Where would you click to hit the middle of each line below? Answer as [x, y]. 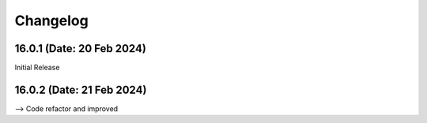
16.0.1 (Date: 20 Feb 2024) [80, 48]
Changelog [51, 20]
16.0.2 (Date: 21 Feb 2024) [81, 89]
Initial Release [37, 68]
